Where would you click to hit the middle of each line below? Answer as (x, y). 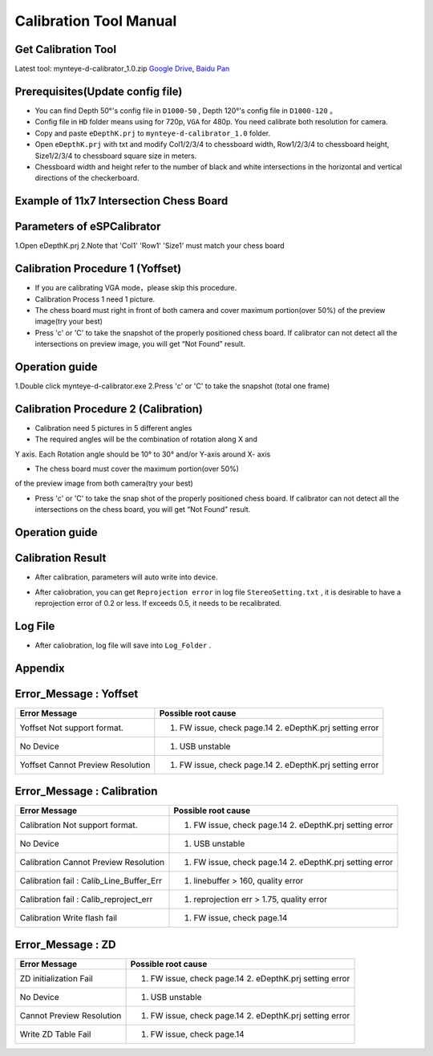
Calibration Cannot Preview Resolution (92, 863)
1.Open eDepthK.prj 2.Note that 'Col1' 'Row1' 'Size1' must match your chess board (150, 246)
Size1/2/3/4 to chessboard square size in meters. (116, 156)
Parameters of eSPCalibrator (88, 227)
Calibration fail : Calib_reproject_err (86, 900)
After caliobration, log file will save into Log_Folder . (123, 645)
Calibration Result (61, 558)
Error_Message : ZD (65, 944)
